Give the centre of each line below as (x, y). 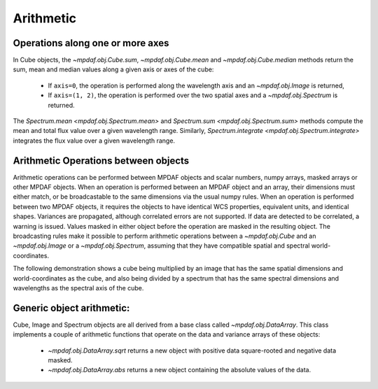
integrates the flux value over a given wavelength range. (94, 141)
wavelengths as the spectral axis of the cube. (78, 288)
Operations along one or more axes (91, 43)
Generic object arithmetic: (71, 308)
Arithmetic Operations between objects (101, 161)
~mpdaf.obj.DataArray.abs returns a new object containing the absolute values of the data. (180, 370)
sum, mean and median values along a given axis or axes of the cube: (113, 69)
